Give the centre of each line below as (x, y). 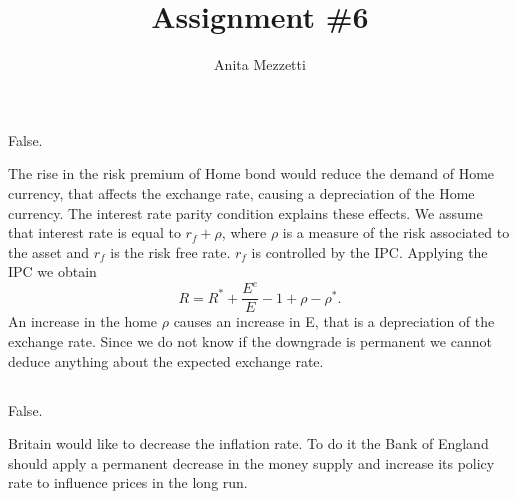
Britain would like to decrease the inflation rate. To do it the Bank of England (248, 443)
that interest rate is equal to (94, 232)
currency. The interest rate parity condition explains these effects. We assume (245, 212)
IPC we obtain (52, 271)
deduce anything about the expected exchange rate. (166, 360)
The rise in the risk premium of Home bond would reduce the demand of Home (251, 173)
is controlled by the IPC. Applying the (369, 251)
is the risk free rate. (170, 251)
